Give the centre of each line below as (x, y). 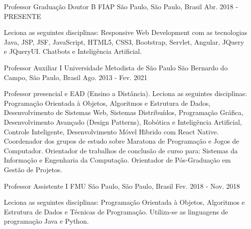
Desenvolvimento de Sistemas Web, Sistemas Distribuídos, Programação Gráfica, (124, 112)
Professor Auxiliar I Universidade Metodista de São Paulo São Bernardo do (116, 67)
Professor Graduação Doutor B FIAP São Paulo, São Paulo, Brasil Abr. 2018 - (121, 6)
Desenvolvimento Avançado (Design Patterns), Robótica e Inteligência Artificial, (123, 122)
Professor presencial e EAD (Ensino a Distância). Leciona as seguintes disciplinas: (125, 93)
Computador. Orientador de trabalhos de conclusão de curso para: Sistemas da (121, 150)
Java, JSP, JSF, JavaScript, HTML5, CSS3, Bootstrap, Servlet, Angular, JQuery (124, 41)
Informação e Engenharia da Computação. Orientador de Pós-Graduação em (118, 160)
